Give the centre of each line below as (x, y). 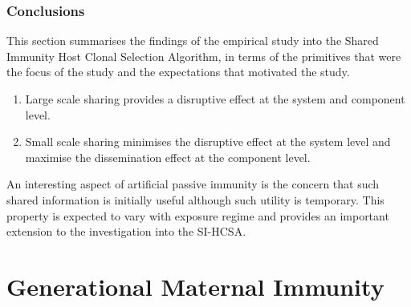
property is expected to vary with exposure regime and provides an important (198, 215)
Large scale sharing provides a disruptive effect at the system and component (215, 99)
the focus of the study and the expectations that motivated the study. (178, 72)
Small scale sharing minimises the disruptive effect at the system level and (208, 141)
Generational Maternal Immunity (195, 286)
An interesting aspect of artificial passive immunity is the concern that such (193, 184)
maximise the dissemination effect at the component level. (168, 157)
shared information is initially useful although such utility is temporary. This (195, 199)
